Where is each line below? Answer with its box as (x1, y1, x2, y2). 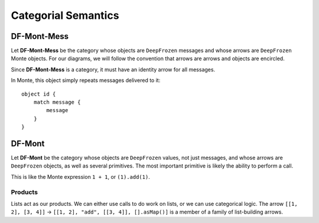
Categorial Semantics (11, 9, 119, 22)
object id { (21, 90, 56, 97)
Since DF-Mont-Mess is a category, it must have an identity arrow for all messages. (11, 65, 216, 73)
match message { (33, 99, 81, 106)
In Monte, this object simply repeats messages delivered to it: (11, 77, 161, 84)
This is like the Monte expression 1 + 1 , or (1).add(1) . (11, 173, 150, 180)
